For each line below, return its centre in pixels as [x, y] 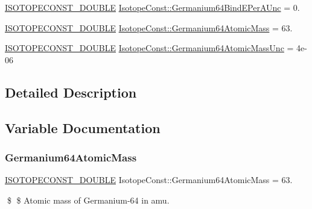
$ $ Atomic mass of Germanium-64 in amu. [88, 200]
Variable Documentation [83, 127]
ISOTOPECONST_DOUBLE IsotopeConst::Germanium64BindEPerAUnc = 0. [152, 7]
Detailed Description [71, 92]
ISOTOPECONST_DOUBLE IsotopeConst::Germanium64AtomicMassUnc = [149, 48]
